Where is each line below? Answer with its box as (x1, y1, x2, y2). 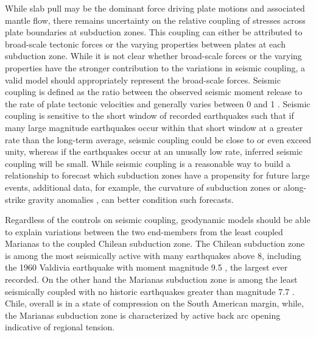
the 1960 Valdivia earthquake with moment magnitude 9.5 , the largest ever (5, 261, 288, 274)
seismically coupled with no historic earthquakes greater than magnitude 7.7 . (5, 285, 295, 297)
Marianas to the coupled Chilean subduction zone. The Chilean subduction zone (5, 237, 305, 250)
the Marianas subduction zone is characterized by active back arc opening (5, 308, 281, 321)
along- (283, 180, 307, 193)
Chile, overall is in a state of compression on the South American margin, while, (5, 297, 304, 310)
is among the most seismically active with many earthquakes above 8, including (5, 249, 301, 261)
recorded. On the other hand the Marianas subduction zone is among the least (5, 273, 298, 286)
